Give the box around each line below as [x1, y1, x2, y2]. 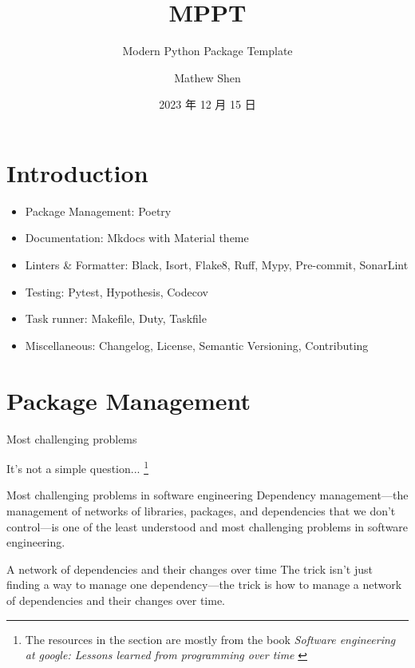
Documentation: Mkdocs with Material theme [25, 229, 249, 246]
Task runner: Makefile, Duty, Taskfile [25, 310, 207, 327]
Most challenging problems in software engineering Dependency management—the [6, 487, 409, 503]
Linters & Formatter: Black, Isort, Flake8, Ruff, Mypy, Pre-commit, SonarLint [25, 256, 409, 273]
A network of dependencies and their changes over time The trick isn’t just [6, 560, 373, 577]
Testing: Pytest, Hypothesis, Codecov [25, 283, 208, 300]
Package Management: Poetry [25, 202, 172, 219]
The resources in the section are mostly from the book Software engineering [25, 630, 396, 647]
